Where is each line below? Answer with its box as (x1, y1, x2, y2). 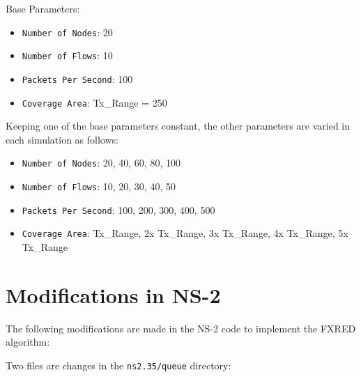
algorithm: (6, 334, 50, 349)
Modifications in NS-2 (6, 280, 221, 309)
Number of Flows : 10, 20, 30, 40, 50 (22, 179, 176, 194)
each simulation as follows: (6, 132, 118, 146)
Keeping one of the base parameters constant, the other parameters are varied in (6, 118, 351, 133)
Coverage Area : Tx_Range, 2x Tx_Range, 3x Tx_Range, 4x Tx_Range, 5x (22, 226, 348, 240)
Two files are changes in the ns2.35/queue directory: (6, 357, 231, 372)
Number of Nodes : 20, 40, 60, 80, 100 (22, 155, 180, 170)
